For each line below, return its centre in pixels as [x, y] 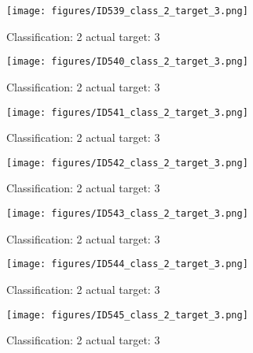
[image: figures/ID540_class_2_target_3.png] [127, 62]
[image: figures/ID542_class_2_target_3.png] [127, 163]
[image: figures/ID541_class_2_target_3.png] [127, 112]
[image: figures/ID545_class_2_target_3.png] [127, 315]
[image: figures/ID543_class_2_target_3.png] [127, 214]
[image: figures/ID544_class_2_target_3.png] [127, 264]
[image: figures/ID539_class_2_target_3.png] [127, 11]
